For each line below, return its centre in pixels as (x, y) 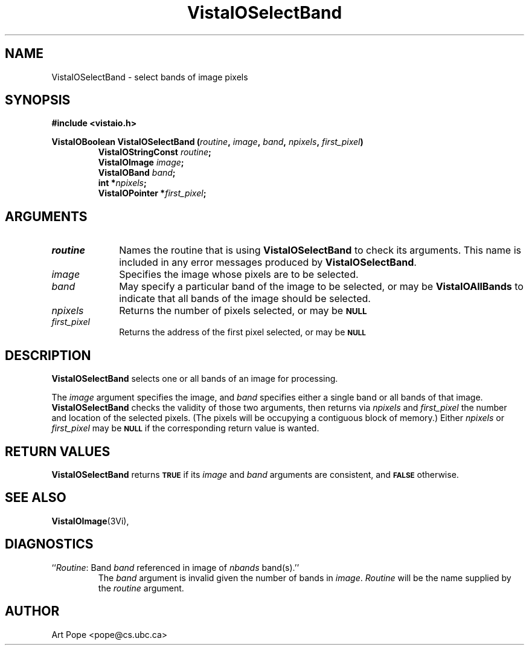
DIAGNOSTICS (49, 544)
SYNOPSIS (38, 100)
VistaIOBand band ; (137, 173)
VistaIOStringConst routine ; (155, 152)
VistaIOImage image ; (141, 162)
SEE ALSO (36, 498)
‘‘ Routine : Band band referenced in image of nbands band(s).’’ (175, 567)
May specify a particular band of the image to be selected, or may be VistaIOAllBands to (321, 287)
